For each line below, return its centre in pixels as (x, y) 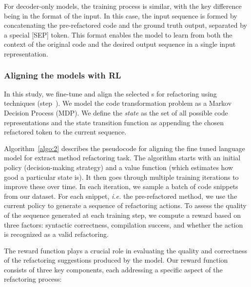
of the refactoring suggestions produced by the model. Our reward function (116, 260)
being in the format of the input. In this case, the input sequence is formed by (121, 15)
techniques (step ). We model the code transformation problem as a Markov (118, 103)
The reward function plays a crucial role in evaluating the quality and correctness (126, 250)
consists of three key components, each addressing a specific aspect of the (113, 269)
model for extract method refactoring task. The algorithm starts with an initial (122, 158)
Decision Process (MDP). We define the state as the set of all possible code (116, 112)
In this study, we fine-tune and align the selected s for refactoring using (110, 93)
